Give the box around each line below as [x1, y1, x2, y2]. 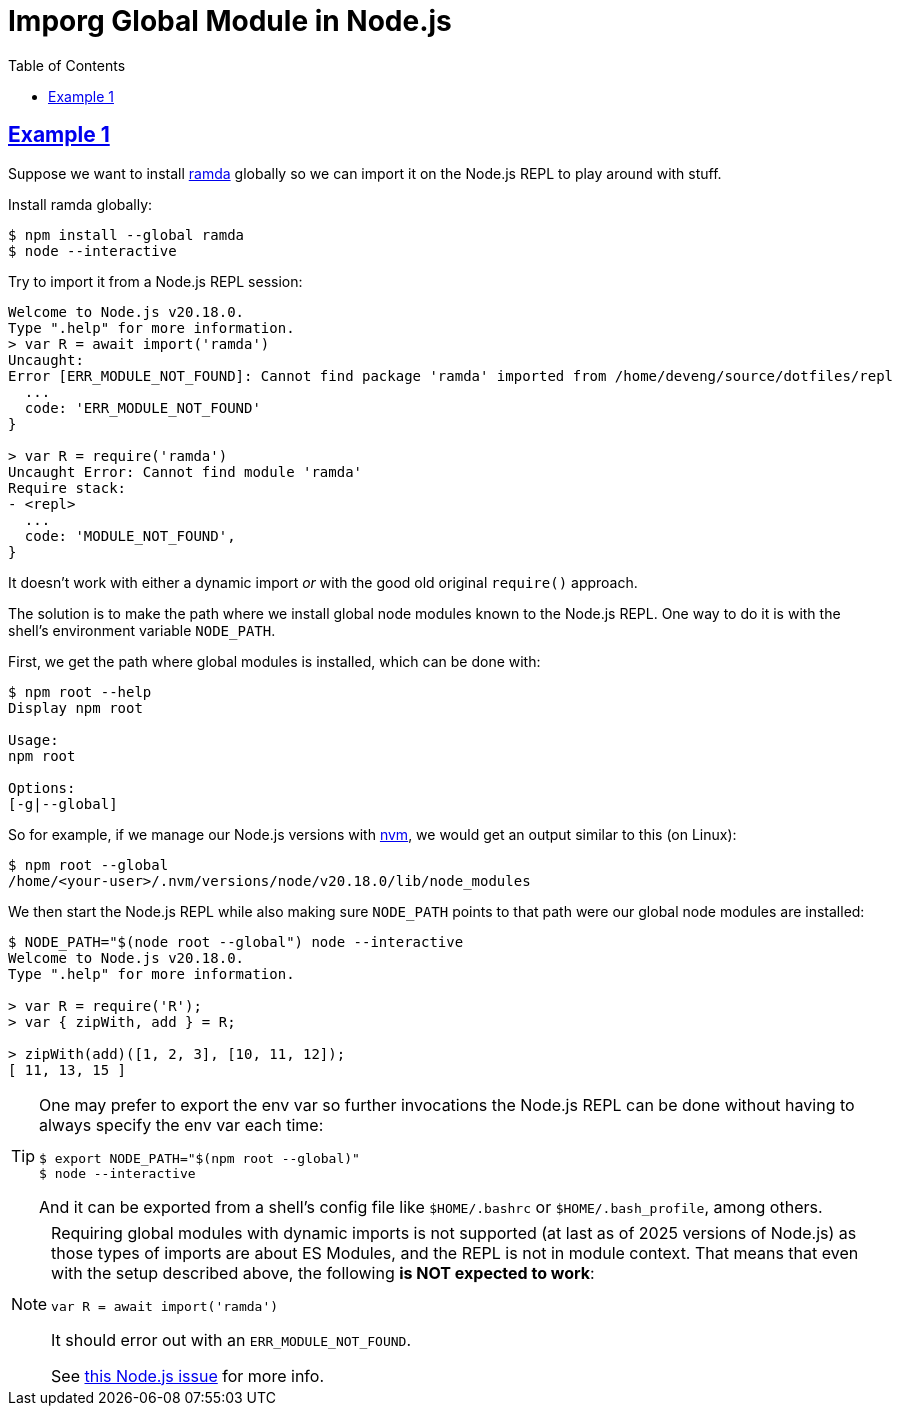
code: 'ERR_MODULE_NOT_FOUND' [24, 399, 261, 416]
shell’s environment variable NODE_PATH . [8, 621, 276, 639]
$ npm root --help [8, 683, 152, 700]
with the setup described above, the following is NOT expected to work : [51, 1262, 595, 1283]
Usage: [8, 731, 59, 748]
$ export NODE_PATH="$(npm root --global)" [39, 1150, 360, 1166]
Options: [8, 779, 76, 796]
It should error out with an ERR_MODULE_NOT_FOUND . [51, 1329, 411, 1350]
